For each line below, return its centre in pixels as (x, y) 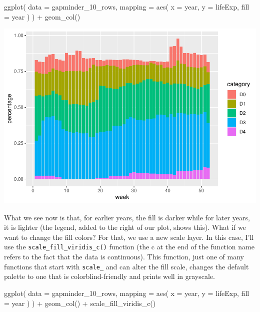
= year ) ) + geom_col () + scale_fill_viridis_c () (80, 303)
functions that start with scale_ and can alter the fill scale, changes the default (126, 266)
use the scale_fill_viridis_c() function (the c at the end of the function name (129, 247)
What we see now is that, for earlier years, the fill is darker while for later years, (127, 217)
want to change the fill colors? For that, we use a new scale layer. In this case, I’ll (129, 237)
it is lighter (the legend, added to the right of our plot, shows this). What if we (125, 227)
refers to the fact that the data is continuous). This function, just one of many (124, 257)
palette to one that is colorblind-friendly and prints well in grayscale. (109, 276)
